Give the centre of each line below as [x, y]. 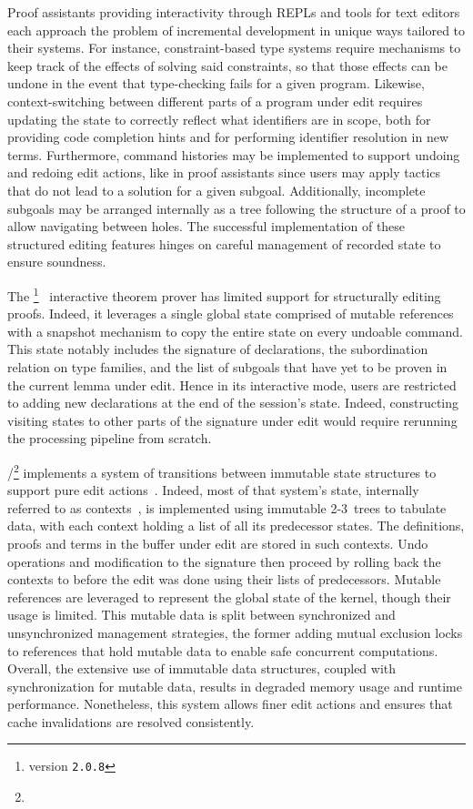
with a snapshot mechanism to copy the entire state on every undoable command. [235, 331]
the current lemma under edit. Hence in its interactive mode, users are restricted [232, 384]
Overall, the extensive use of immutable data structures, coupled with [202, 668]
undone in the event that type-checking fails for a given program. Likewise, [216, 83]
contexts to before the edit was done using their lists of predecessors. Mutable [224, 579]
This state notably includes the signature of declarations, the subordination [218, 349]
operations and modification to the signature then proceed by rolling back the [224, 561]
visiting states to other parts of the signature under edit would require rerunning [232, 420]
